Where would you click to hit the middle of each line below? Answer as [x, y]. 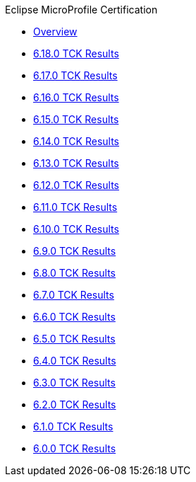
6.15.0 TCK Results [76, 119]
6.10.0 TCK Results [76, 229]
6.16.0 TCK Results [76, 97]
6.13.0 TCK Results [76, 163]
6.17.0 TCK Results [75, 75]
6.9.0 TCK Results [75, 251]
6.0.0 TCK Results [75, 448]
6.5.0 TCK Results [74, 339]
